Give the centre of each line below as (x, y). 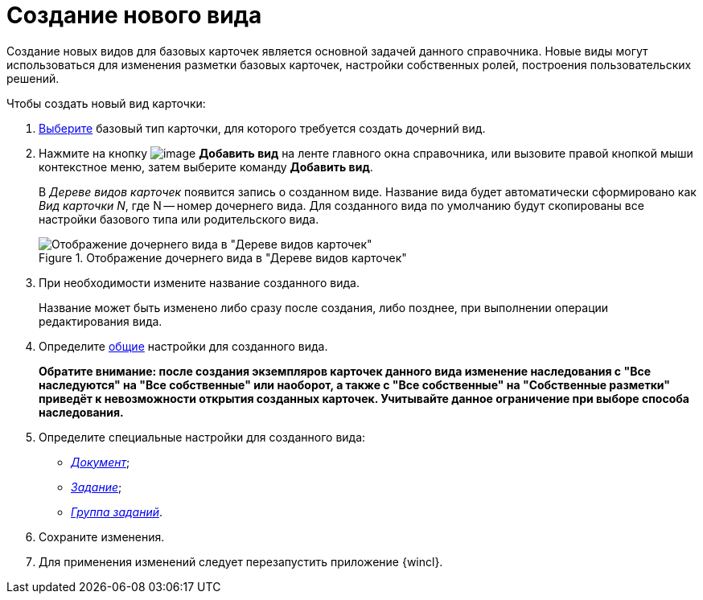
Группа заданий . (117, 512)
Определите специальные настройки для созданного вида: (202, 437)
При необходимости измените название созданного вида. (199, 282)
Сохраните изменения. (102, 536)
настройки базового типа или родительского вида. (179, 219)
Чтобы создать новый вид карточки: (106, 103)
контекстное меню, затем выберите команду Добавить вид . (206, 166)
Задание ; (97, 487)
